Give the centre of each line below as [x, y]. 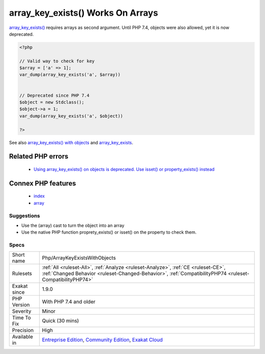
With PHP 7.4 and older [69, 302]
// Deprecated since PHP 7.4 [54, 95]
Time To [22, 318]
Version [21, 305]
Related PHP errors [39, 156]
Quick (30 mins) [61, 321]
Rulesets [22, 273]
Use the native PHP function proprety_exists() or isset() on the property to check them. [109, 232]
